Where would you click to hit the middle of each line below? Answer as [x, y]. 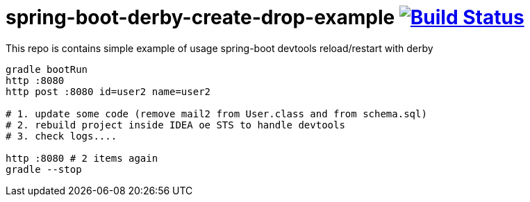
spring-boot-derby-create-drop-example [200, 17]
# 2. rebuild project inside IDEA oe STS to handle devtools [175, 125]
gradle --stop [44, 169]
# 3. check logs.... [61, 136]
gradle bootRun [47, 69]
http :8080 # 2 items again [82, 158]
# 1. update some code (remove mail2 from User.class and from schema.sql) [216, 113]
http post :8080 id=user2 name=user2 [108, 91]
